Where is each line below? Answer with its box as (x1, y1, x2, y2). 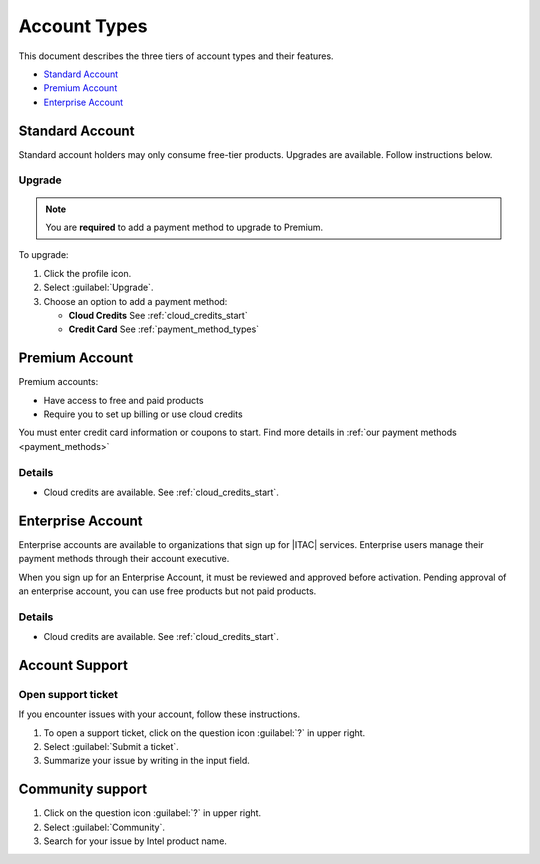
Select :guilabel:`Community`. (43, 821, 165, 833)
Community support (18, 781, 148, 798)
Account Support (18, 656, 129, 674)
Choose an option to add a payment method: (43, 295, 228, 307)
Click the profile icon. (43, 267, 132, 279)
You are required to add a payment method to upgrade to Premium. (45, 221, 324, 233)
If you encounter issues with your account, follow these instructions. (18, 708, 300, 720)
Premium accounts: (18, 376, 99, 388)
